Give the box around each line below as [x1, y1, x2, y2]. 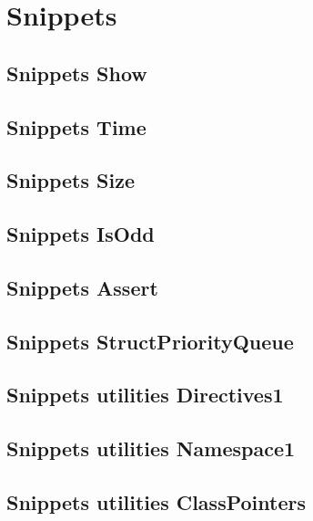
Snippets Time [6, 112, 146, 141]
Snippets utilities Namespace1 [6, 434, 296, 463]
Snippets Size [6, 166, 135, 194]
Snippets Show [6, 58, 147, 87]
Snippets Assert [6, 273, 158, 301]
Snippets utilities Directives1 [6, 380, 284, 409]
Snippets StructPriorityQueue [6, 327, 294, 355]
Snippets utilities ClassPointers [6, 488, 306, 516]
